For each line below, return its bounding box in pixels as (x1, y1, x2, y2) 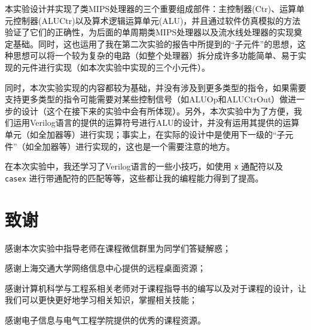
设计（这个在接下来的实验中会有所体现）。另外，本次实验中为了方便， (21, 104, 294, 117)
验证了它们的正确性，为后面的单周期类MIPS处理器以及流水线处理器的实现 (5, 26, 294, 38)
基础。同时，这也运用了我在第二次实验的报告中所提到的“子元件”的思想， (13, 37, 298, 50)
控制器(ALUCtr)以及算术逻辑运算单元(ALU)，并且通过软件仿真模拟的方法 (13, 14, 301, 26)
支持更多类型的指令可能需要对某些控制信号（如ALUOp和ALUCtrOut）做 (5, 93, 288, 105)
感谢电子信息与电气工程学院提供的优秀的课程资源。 (5, 313, 206, 326)
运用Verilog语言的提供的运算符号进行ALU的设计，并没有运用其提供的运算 (13, 116, 300, 129)
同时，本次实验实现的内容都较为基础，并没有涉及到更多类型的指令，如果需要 (5, 81, 306, 93)
